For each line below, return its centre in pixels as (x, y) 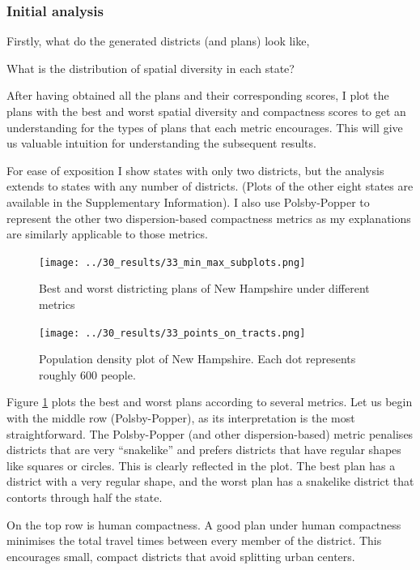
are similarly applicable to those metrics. (107, 234)
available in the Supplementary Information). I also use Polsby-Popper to (188, 201)
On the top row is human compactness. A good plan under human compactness (204, 524)
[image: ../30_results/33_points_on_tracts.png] (172, 333)
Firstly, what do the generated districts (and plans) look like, (158, 41)
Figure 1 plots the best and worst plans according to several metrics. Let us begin (210, 402)
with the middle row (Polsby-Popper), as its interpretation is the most (181, 418)
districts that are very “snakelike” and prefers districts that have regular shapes (204, 450)
